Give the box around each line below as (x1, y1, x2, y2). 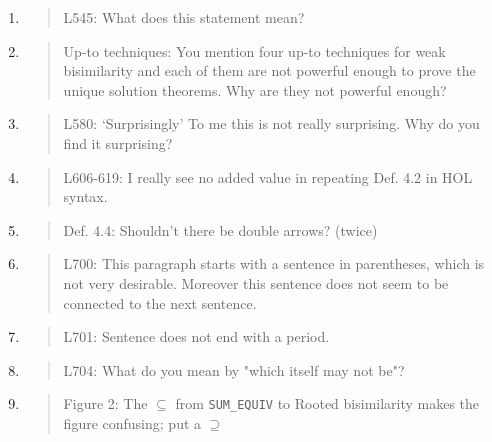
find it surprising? (63, 132, 173, 153)
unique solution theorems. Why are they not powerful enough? (63, 79, 447, 100)
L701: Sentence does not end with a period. (63, 326, 330, 347)
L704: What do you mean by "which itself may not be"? (63, 359, 405, 380)
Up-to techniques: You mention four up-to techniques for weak (63, 40, 446, 61)
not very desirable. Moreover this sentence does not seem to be (63, 272, 449, 293)
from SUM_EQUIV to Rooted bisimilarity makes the (175, 393, 480, 414)
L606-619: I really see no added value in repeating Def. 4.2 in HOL (63, 166, 473, 187)
